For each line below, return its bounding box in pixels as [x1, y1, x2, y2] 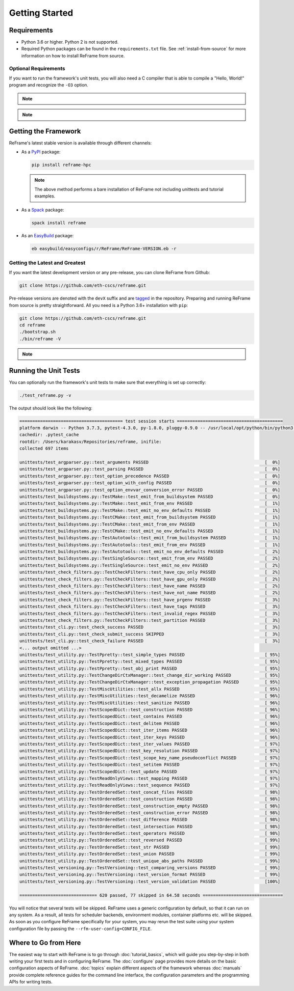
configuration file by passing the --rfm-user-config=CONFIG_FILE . [9, 926, 152, 932]
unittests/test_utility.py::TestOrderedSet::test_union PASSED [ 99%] [19, 851, 280, 857]
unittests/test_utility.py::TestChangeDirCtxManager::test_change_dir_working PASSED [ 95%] [19, 673, 280, 678]
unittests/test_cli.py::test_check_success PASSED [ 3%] [19, 624, 280, 630]
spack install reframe [31, 220, 86, 225]
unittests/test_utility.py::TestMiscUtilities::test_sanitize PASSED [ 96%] [19, 700, 280, 706]
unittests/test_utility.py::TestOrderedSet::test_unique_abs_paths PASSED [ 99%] [19, 858, 280, 864]
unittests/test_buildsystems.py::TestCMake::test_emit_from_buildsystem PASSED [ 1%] [19, 515, 280, 520]
